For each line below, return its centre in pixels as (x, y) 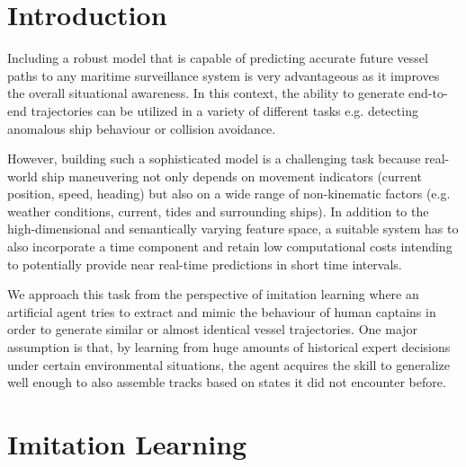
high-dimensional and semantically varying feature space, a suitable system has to (233, 229)
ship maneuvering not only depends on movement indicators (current (232, 176)
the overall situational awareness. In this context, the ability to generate (206, 93)
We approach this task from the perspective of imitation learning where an (213, 294)
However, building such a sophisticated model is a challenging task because (214, 159)
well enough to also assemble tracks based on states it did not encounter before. (227, 382)
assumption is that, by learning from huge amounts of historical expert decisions (229, 347)
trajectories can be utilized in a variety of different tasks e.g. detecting (224, 110)
